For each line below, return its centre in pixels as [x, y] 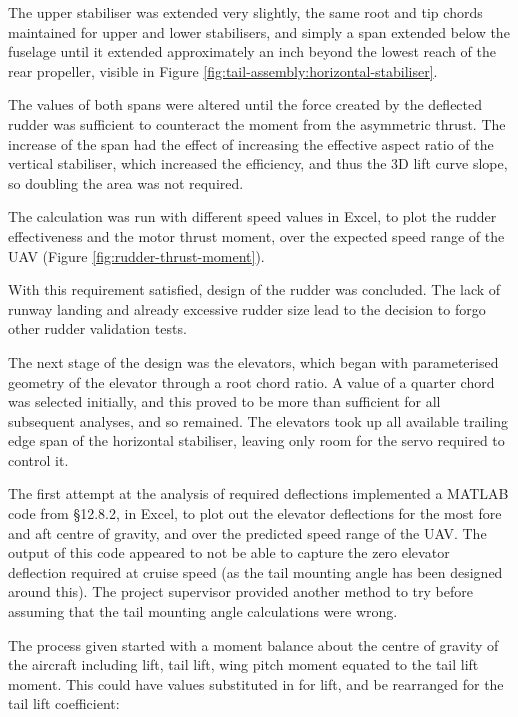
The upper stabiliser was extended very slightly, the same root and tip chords [245, 12]
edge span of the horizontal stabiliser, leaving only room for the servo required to [256, 440]
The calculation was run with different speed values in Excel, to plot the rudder [252, 216]
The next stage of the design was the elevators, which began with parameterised [253, 361]
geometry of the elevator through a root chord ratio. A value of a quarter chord [251, 381]
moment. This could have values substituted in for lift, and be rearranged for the [256, 683]
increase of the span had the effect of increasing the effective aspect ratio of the [251, 143]
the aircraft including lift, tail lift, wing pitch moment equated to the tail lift [243, 664]
